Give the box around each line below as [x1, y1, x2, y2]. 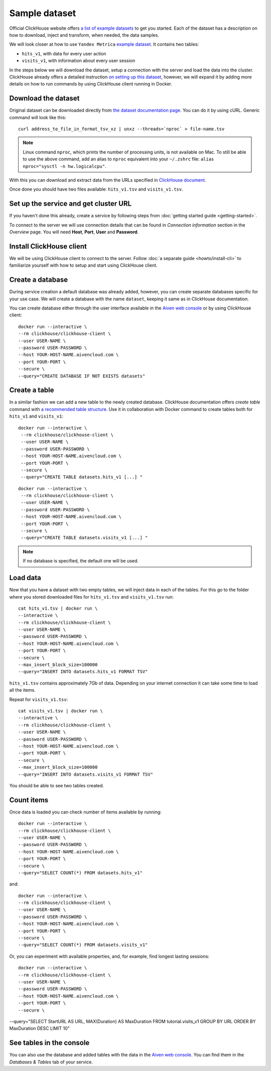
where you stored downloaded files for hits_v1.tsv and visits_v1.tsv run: [9, 594, 174, 600]
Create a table [9, 386, 55, 394]
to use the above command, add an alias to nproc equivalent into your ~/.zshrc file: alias [23, 156, 214, 162]
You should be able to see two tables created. [9, 782, 104, 788]
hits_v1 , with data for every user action [22, 50, 106, 56]
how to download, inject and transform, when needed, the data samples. [9, 32, 159, 38]
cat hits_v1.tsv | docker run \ [18, 605, 98, 611]
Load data [9, 573, 41, 582]
